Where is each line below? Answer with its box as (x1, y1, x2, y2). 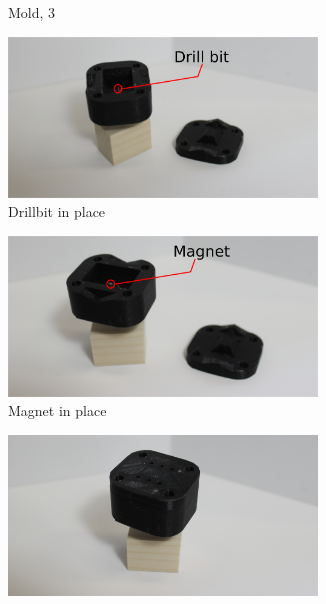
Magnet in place (8, 400, 107, 421)
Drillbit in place (8, 201, 106, 222)
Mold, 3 (8, 2, 56, 22)
